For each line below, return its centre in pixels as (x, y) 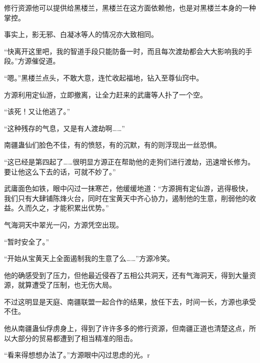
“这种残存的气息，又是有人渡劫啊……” (64, 128)
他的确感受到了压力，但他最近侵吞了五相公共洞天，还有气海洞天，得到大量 (126, 275)
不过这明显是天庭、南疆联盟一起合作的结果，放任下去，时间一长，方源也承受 (130, 301)
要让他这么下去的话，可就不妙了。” (60, 171)
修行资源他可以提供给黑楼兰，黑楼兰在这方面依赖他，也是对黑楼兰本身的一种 (130, 7)
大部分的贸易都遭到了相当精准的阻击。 (74, 338)
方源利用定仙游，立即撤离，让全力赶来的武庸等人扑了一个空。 (105, 94)
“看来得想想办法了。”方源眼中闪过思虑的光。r (77, 355)
